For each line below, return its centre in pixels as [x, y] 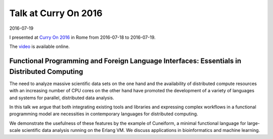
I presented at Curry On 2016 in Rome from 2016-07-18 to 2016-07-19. [82, 37]
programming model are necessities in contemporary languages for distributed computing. [104, 114]
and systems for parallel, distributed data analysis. [62, 98]
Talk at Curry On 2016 [56, 13]
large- [254, 123]
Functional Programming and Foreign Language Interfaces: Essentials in [125, 61]
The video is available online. [40, 47]
